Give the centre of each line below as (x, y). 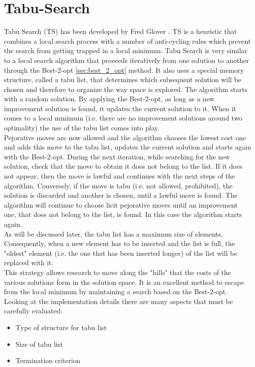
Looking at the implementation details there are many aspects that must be (118, 301)
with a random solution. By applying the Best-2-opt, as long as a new (109, 99)
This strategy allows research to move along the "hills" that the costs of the (118, 272)
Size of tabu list (39, 344)
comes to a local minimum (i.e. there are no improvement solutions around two (123, 118)
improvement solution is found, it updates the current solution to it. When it (120, 108)
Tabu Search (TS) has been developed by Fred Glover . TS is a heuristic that (121, 31)
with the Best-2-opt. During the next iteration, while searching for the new (117, 156)
